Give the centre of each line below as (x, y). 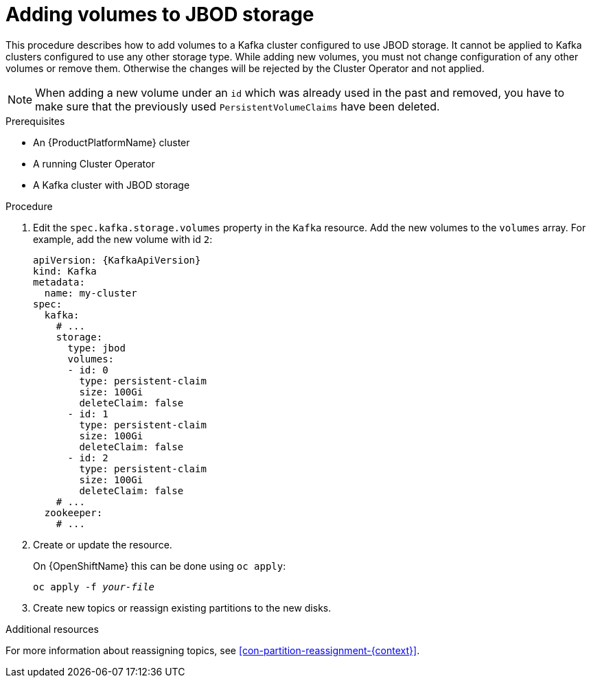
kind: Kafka (65, 271)
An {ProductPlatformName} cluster (112, 142)
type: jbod (96, 348)
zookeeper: (73, 512)
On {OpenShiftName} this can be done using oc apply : (160, 566)
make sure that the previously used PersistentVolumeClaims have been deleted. (237, 106)
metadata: (59, 282)
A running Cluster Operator (94, 163)
